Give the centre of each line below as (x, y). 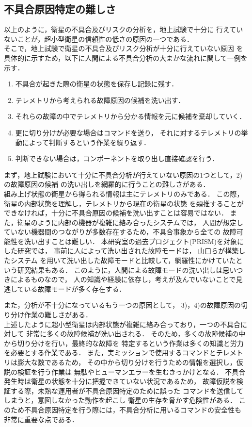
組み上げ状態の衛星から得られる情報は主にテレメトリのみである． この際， (124, 193)
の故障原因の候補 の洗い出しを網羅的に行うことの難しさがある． (107, 184)
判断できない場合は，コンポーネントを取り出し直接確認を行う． (117, 158)
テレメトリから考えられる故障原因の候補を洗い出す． (100, 100)
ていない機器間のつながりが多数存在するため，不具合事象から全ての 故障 (120, 232)
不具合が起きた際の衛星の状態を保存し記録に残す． (97, 84)
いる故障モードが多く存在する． (75, 288)
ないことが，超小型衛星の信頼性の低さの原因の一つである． (99, 39)
